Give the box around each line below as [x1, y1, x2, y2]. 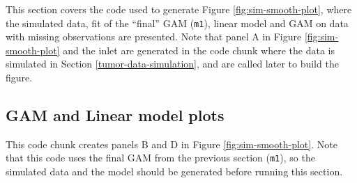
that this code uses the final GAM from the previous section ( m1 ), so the [6, 150, 315, 165]
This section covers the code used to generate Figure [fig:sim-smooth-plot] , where [6, 2, 352, 16]
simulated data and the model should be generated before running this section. [6, 164, 343, 179]
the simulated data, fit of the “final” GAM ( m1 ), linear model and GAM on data [6, 15, 349, 30]
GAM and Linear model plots [6, 104, 225, 126]
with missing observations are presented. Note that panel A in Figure [6, 29, 302, 44]
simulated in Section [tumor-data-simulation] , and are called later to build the [6, 56, 339, 71]
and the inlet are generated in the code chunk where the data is [63, 42, 335, 57]
